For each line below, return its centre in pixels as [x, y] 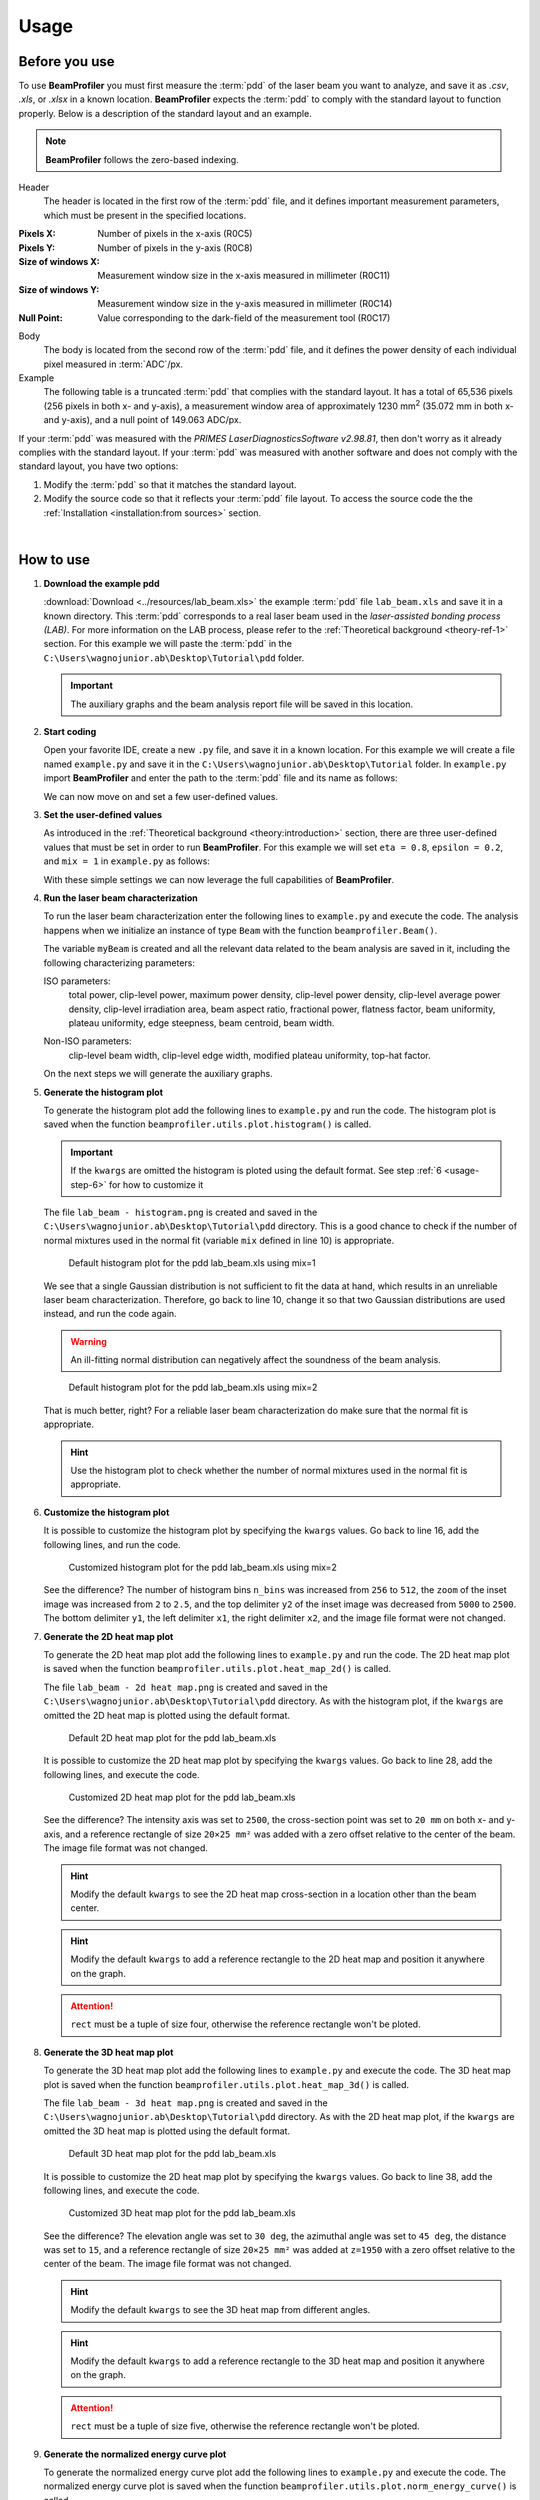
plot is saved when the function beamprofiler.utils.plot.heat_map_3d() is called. [226, 2084]
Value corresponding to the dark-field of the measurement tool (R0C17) [244, 317]
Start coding [70, 732]
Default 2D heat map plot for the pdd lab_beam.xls [172, 1737]
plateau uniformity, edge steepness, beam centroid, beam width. [201, 1023]
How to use [54, 559]
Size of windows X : [59, 261]
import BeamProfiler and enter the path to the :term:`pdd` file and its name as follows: [221, 778]
